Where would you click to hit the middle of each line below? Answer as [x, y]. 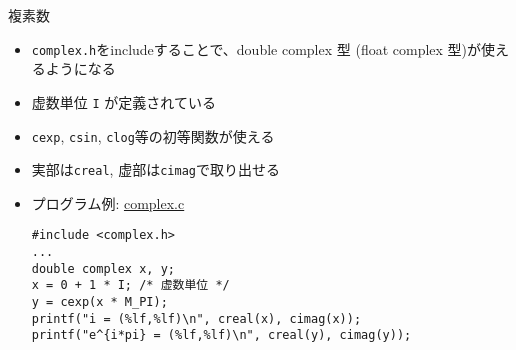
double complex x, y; [103, 268]
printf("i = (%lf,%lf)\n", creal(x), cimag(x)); [196, 318]
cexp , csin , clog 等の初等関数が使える [153, 135]
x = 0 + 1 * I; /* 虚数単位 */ [130, 285]
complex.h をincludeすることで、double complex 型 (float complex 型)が [256, 48]
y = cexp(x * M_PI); [99, 302]
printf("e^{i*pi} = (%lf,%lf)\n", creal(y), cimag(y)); [221, 335]
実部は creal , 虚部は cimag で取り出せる [155, 169]
